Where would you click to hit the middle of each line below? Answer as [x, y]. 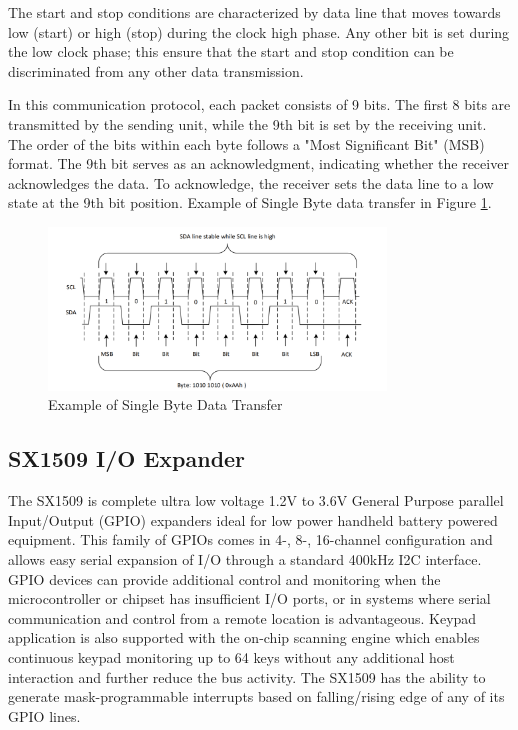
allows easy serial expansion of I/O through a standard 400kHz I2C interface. [245, 559]
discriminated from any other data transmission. [156, 70]
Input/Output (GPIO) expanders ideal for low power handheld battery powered [253, 519]
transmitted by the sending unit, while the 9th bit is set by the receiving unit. [247, 123]
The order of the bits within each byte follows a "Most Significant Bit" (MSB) [246, 143]
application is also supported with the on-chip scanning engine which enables [244, 637]
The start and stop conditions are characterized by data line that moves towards [254, 12]
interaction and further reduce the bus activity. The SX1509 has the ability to [247, 676]
